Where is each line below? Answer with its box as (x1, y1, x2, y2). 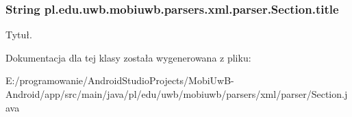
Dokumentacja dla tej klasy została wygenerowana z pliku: (5, 50, 251, 64)
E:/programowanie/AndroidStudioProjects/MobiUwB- (5, 73, 234, 88)
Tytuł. (5, 27, 32, 42)
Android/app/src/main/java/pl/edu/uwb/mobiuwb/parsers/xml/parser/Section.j (5, 87, 348, 101)
